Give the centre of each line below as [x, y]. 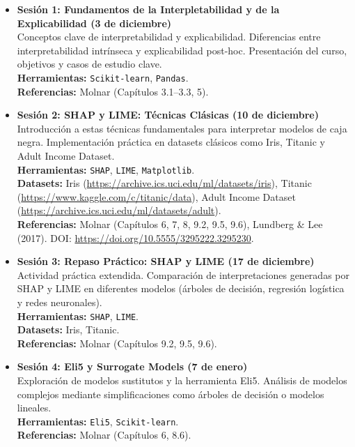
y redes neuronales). [60, 302]
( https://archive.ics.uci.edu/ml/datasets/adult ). [119, 210]
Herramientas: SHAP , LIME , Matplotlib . [106, 169]
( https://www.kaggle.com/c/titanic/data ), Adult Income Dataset [156, 196]
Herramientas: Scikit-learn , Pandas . [103, 77]
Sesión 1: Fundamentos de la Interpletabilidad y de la [148, 9]
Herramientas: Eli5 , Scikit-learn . [98, 421]
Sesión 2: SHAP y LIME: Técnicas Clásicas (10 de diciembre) [168, 115]
